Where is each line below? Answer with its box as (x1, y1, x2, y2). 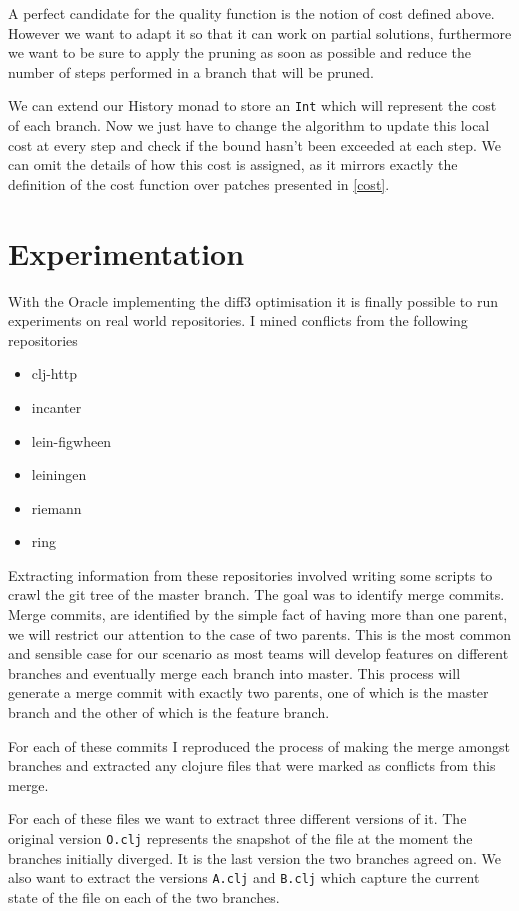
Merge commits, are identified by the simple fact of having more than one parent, (8, 604, 508, 625)
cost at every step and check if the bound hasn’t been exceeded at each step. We (8, 134, 502, 155)
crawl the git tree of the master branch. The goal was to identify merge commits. (8, 584, 505, 605)
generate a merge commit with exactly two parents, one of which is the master (8, 682, 489, 703)
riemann (31, 497, 82, 518)
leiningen (31, 464, 87, 485)
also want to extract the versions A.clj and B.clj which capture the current (8, 867, 480, 888)
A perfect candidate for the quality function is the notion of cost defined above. (8, 3, 495, 23)
